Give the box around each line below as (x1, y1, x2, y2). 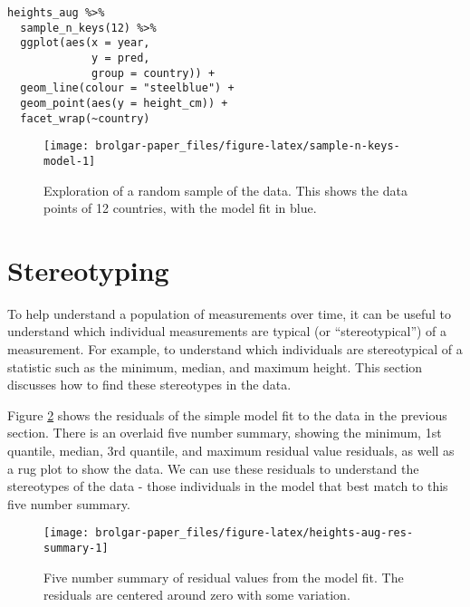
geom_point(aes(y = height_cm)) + (20, 96, 228, 110)
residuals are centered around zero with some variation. (43, 585, 350, 604)
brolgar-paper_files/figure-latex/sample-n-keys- (95, 140, 400, 153)
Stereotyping (7, 251, 169, 288)
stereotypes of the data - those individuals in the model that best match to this (7, 477, 448, 496)
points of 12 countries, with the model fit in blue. (43, 198, 317, 217)
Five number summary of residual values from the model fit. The (43, 567, 404, 586)
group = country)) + (91, 66, 216, 80)
